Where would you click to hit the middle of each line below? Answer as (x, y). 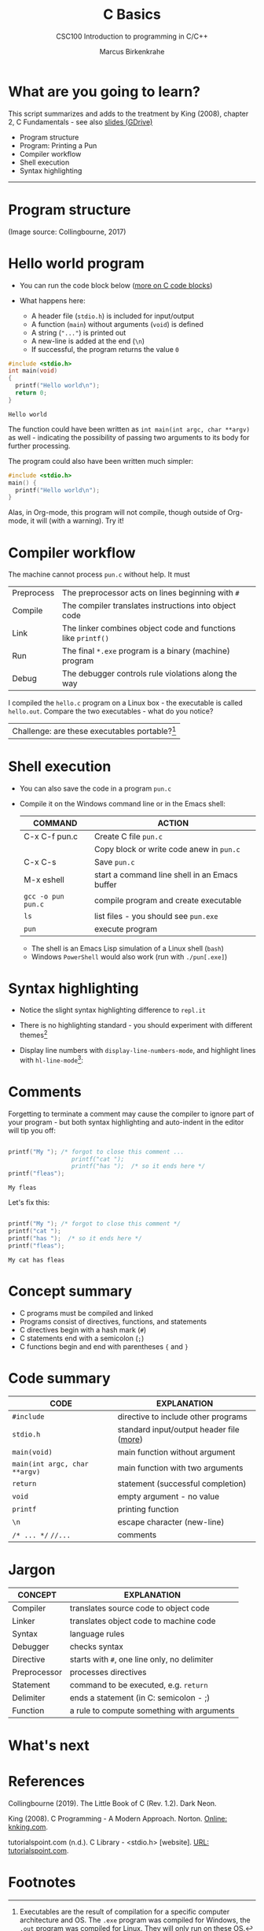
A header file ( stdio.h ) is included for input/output (113, 316)
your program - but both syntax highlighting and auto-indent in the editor (126, 1122)
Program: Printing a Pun (58, 145)
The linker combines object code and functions (148, 628)
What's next (49, 1745)
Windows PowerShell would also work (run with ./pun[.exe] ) (129, 956)
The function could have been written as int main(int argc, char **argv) (129, 429)
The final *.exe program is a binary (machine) (146, 651)
